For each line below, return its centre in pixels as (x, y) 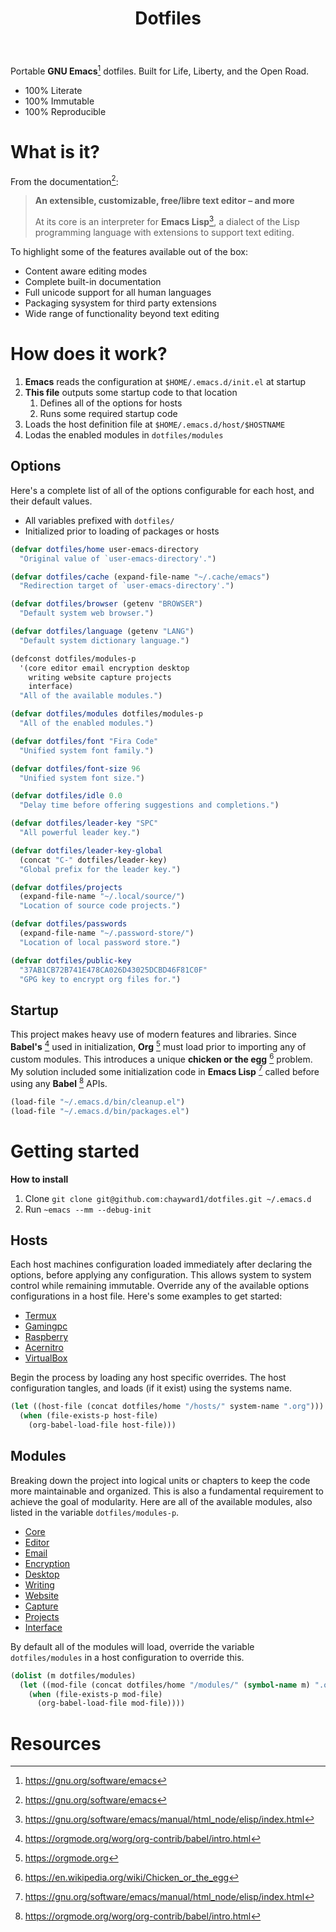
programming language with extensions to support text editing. (164, 233)
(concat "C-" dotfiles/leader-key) (93, 860)
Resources (56, 1743)
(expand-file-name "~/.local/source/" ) (102, 897)
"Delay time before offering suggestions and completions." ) (149, 805)
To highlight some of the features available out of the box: (129, 252)
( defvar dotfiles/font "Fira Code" (84, 741)
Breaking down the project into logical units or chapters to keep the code (160, 1480)
